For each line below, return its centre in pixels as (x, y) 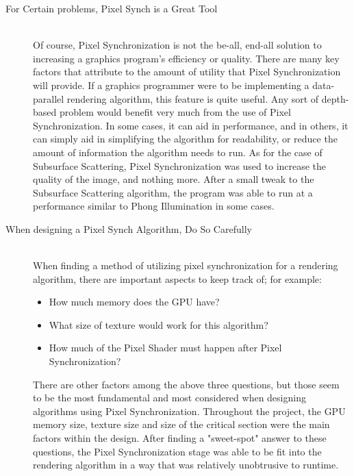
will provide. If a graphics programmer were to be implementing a (171, 85)
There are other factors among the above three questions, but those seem (186, 384)
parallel (49, 98)
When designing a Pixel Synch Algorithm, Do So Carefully (129, 228)
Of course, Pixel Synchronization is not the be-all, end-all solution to (177, 45)
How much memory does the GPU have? (134, 302)
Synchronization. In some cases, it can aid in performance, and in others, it (191, 125)
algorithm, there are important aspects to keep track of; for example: (177, 278)
